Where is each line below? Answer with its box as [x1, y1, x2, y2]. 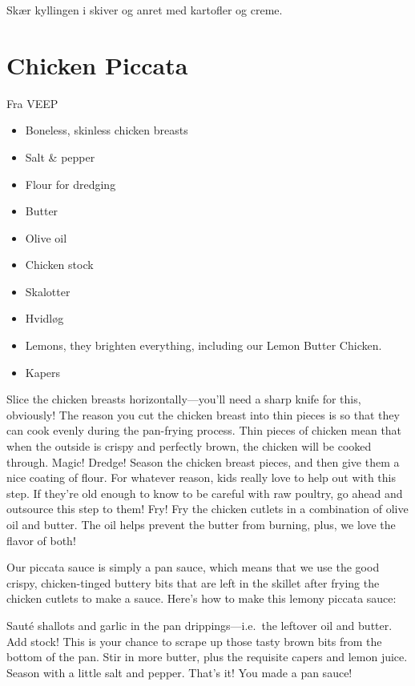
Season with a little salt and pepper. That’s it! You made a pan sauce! [6, 664, 353, 680]
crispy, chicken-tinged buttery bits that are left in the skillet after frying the [6, 574, 380, 591]
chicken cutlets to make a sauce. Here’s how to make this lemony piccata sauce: [6, 590, 397, 607]
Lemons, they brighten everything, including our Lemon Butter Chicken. [25, 337, 382, 354]
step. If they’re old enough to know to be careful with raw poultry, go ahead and [6, 484, 403, 501]
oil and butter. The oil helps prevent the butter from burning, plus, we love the [6, 516, 396, 532]
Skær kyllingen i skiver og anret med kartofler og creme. [6, 2, 283, 18]
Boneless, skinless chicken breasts [25, 122, 188, 138]
